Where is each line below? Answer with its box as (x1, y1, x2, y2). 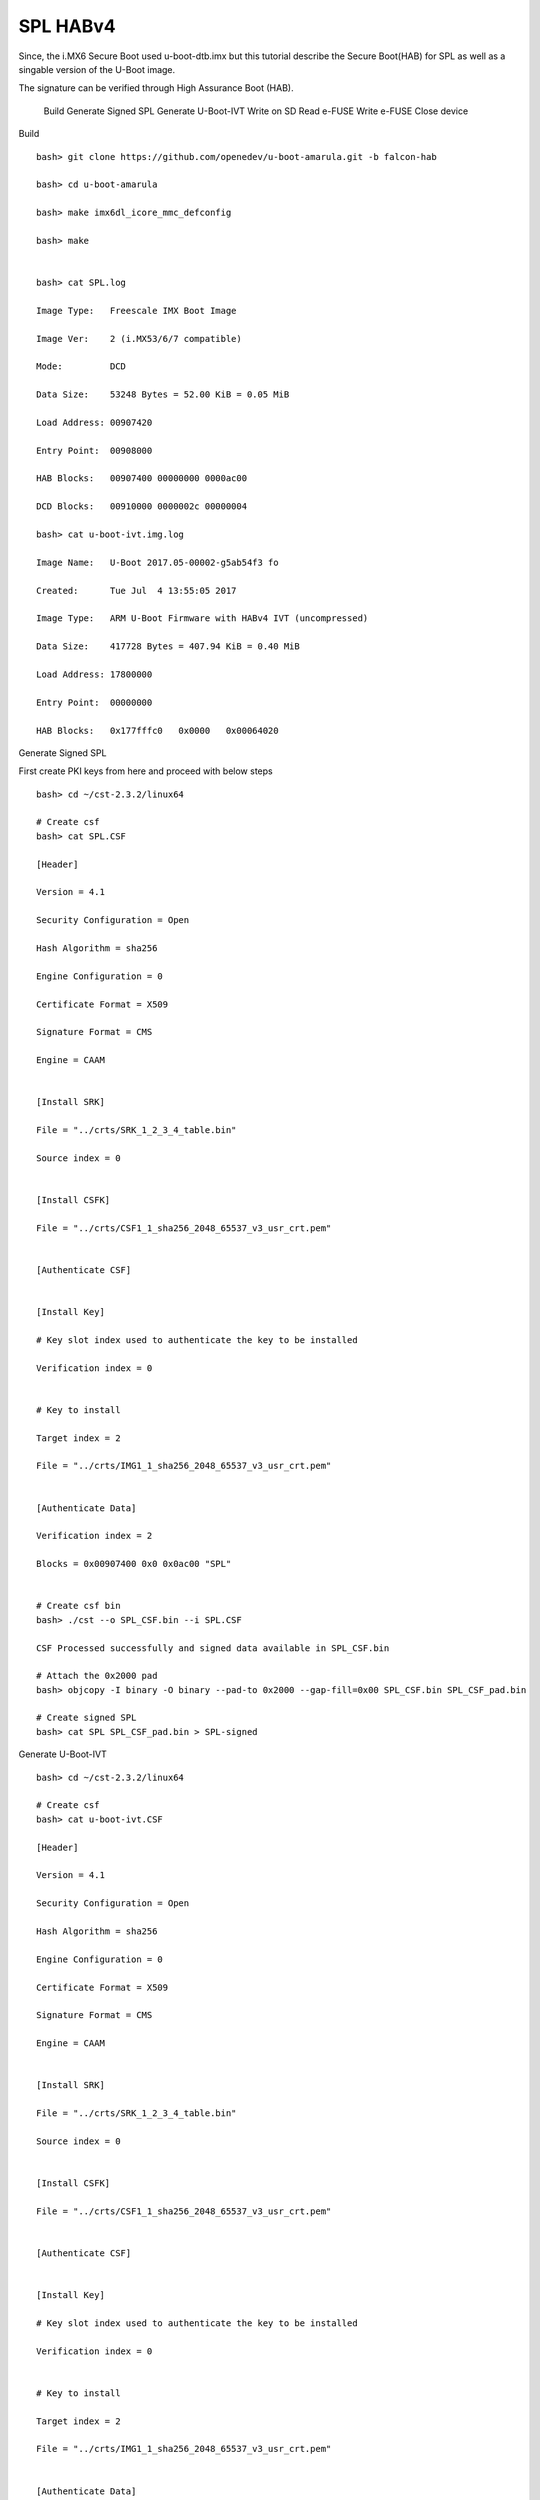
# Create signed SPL (36, 1712, 137, 1724)
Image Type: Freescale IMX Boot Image (36, 305, 237, 316)
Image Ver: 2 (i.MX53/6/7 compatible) (36, 333, 242, 344)
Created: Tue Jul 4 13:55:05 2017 (36, 585, 237, 596)
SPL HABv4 (18, 15, 117, 37)
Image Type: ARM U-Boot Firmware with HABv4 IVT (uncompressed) (36, 613, 369, 624)
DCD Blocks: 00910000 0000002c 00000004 (36, 501, 248, 512)
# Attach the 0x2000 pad (36, 1670, 158, 1682)
